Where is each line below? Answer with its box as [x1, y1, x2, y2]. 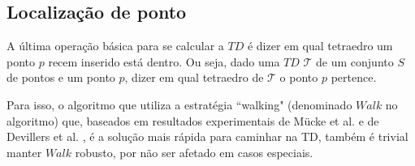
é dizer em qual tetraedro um [247, 37, 393, 54]
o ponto [279, 69, 318, 86]
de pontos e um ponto [6, 69, 115, 86]
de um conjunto [316, 53, 394, 70]
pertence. [331, 69, 377, 86]
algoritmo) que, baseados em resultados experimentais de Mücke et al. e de [6, 112, 379, 129]
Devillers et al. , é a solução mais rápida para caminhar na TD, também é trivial [6, 128, 409, 145]
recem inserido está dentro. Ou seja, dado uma [48, 53, 280, 70]
